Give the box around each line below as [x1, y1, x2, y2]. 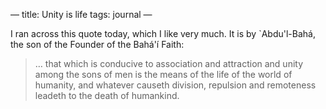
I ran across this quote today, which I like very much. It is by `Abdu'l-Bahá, [10, 28, 316, 39]
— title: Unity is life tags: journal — [10, 9, 153, 20]
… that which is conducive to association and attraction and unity [34, 58, 304, 69]
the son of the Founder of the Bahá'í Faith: [10, 39, 185, 50]
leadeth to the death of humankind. [34, 90, 180, 101]
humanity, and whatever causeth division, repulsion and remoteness [34, 79, 317, 91]
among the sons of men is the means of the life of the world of [34, 69, 293, 80]
